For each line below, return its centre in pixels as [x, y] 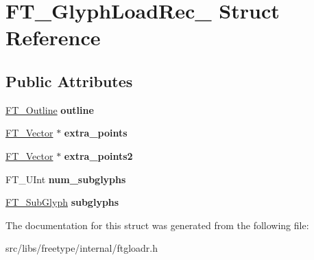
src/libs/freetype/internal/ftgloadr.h [82, 248]
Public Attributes [69, 81]
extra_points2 [98, 155]
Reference [53, 37]
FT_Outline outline [50, 109]
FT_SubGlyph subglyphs [62, 202]
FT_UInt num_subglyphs [66, 179]
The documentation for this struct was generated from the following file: [157, 225]
